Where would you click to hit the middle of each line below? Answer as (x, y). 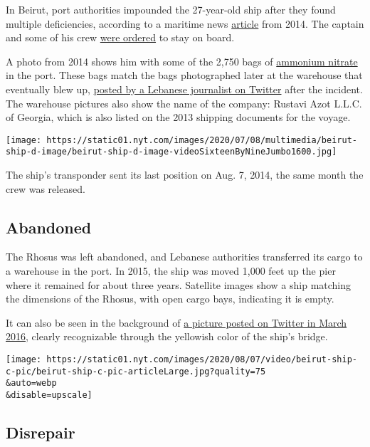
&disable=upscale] (49, 395)
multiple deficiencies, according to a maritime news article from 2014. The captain (185, 23)
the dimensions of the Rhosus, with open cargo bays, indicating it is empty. (170, 299)
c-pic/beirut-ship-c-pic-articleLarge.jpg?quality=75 (136, 371)
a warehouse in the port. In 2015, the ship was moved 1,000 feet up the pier (171, 271)
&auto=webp (31, 383)
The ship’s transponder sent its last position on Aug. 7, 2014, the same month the (185, 175)
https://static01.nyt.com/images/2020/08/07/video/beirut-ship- (202, 360)
